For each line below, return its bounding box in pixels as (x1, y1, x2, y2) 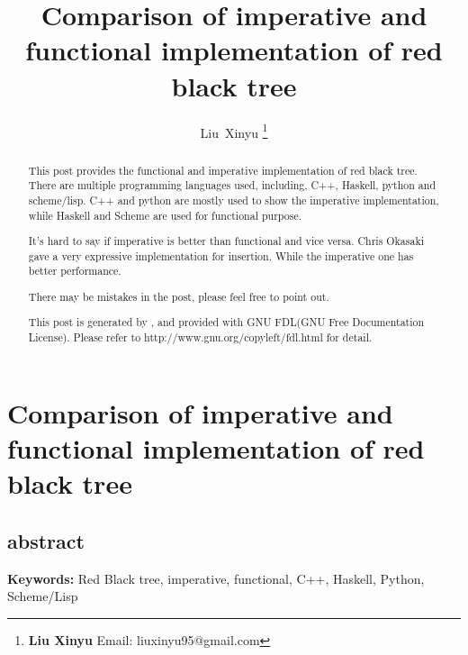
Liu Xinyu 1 (200, 120, 268, 141)
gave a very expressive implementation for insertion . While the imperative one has (28, 248, 414, 263)
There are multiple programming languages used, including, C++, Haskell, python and (28, 177, 436, 193)
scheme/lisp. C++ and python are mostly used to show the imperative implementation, (28, 192, 439, 207)
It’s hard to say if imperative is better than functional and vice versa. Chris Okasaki (28, 233, 425, 249)
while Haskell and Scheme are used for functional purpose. (28, 207, 301, 223)
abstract (7, 526, 85, 554)
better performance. (28, 263, 121, 278)
